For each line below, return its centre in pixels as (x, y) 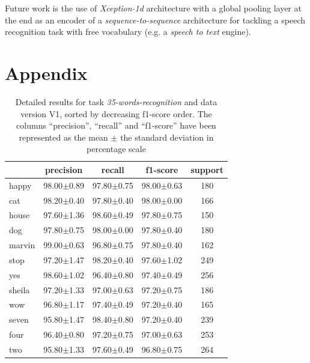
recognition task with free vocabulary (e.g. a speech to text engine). (128, 32)
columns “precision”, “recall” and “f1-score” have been (116, 125)
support (207, 169)
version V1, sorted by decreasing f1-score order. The (116, 113)
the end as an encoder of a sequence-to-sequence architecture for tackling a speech (155, 20)
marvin (22, 245)
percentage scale (116, 149)
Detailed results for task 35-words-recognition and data (116, 101)
